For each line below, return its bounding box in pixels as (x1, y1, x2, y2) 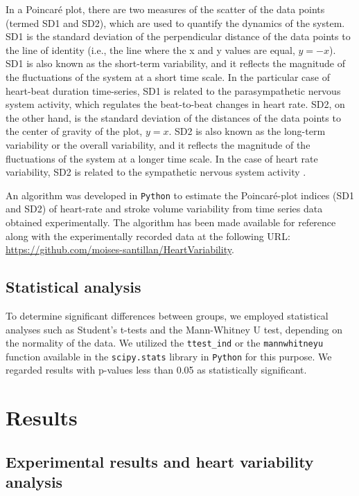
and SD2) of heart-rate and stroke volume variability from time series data (6, 201, 323, 216)
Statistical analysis (6, 276, 141, 297)
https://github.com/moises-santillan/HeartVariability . (6, 242, 234, 257)
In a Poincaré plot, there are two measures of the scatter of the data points (6, 2, 325, 16)
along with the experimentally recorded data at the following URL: (6, 228, 290, 243)
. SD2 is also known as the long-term (168, 124, 326, 138)
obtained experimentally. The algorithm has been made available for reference (6, 214, 336, 229)
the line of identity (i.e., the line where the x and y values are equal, (6, 42, 295, 57)
